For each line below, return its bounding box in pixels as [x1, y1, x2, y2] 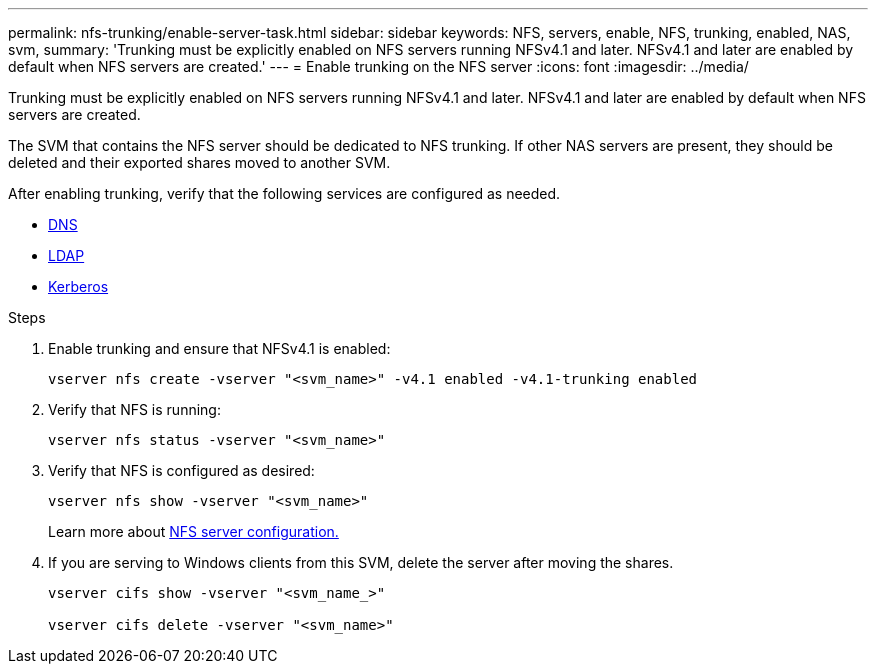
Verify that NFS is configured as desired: [48, 462, 315, 479]
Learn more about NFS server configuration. [48, 523, 339, 540]
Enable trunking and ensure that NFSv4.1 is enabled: [48, 340, 391, 357]
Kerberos [48, 278, 109, 295]
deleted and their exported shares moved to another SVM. [8, 154, 391, 171]
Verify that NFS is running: [48, 401, 221, 418]
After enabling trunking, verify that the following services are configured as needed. [8, 185, 561, 202]
